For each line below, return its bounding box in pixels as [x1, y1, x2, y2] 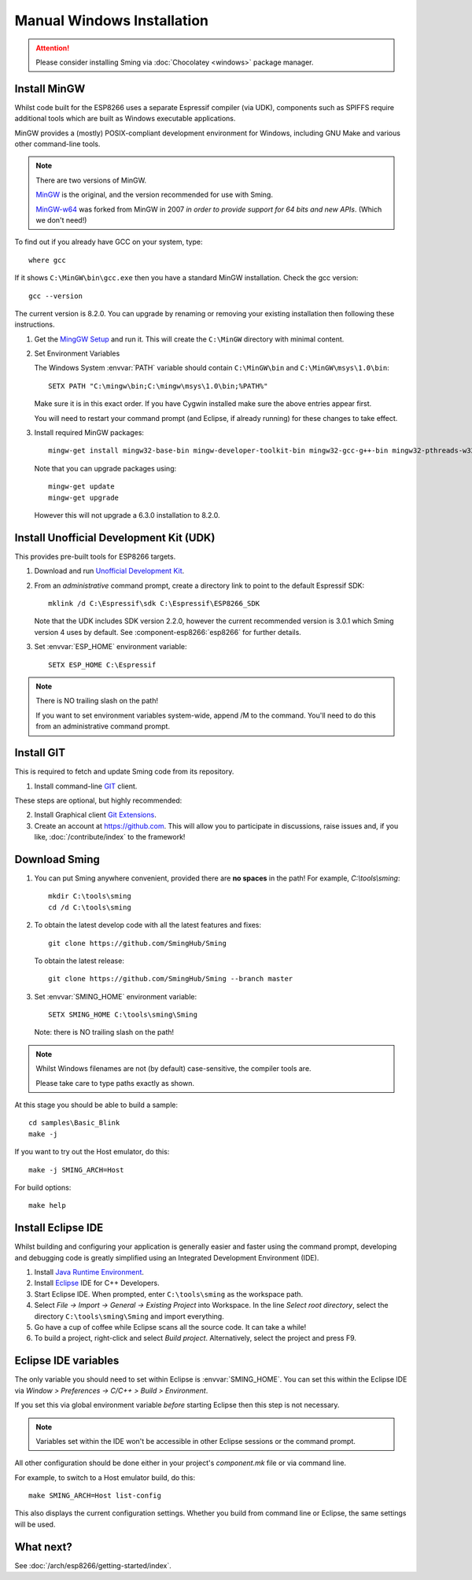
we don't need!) [35, 215, 87, 224]
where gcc [28, 256, 66, 264]
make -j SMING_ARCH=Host [28, 1165, 124, 1174]
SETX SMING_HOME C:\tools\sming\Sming [48, 1010, 198, 1019]
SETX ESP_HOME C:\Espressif [48, 660, 157, 669]
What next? [14, 1540, 72, 1553]
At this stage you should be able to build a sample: [14, 1100, 179, 1109]
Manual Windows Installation [14, 12, 208, 29]
